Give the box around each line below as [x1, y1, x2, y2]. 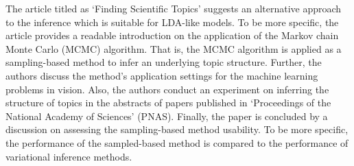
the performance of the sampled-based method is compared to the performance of [5, 135, 349, 150]
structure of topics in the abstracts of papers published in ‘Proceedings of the [5, 95, 331, 110]
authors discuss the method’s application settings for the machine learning [5, 68, 318, 82]
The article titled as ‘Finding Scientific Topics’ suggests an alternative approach [5, 1, 342, 15]
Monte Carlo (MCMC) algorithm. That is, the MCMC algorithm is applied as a [5, 41, 342, 56]
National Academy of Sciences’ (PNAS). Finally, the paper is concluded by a [5, 108, 328, 123]
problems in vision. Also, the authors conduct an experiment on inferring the [5, 82, 329, 96]
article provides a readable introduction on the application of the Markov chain [5, 28, 339, 43]
